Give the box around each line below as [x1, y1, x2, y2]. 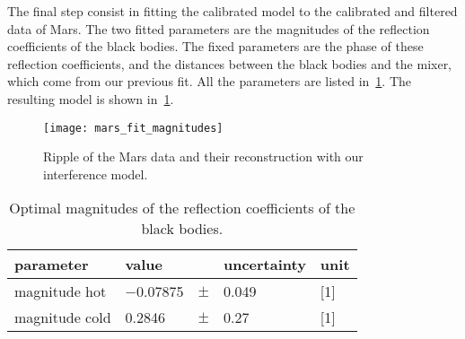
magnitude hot [14, 281, 107, 302]
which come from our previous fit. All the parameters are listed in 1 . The [7, 72, 412, 91]
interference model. [43, 164, 148, 183]
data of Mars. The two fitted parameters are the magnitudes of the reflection [7, 19, 430, 38]
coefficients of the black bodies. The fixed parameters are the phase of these [7, 37, 424, 56]
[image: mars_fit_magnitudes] [43, 121, 224, 135]
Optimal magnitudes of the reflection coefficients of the [9, 197, 355, 219]
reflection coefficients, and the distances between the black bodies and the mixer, [7, 54, 452, 73]
